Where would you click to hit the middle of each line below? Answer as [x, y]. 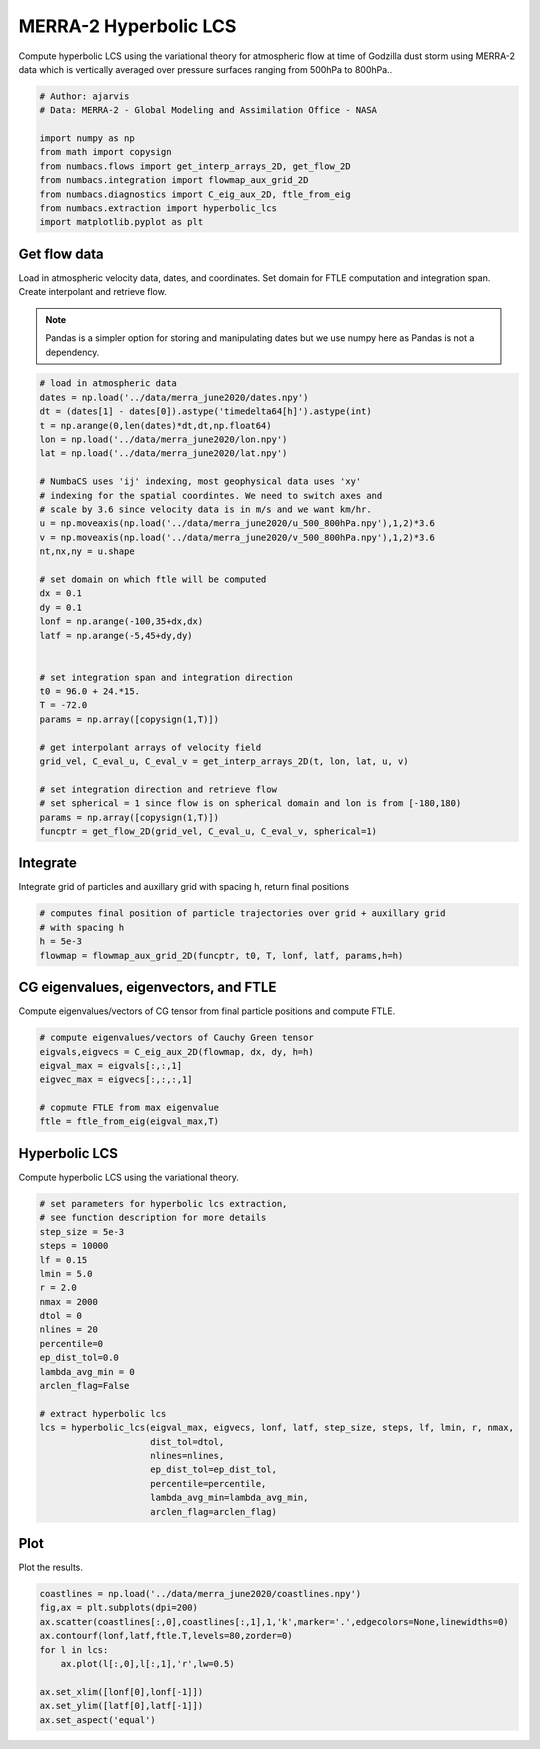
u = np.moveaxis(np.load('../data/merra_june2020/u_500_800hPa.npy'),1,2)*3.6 [237, 523]
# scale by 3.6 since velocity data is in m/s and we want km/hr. [205, 509]
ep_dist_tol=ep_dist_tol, [213, 1469]
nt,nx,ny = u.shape [87, 551]
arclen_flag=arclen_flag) [213, 1511]
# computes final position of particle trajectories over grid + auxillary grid [242, 913]
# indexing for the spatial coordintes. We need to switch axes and [211, 495]
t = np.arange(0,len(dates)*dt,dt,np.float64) [155, 425]
